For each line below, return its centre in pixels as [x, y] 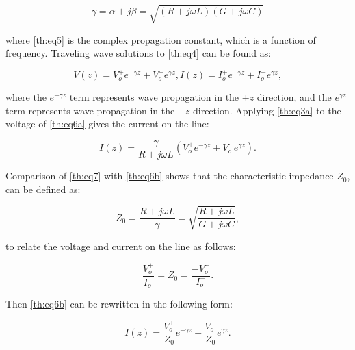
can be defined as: [43, 189]
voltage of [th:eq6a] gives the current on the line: [107, 124]
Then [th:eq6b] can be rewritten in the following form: [119, 304]
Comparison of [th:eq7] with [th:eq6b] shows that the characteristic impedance [170, 176]
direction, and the [294, 97]
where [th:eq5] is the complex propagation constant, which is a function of [161, 39]
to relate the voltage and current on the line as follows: [121, 246]
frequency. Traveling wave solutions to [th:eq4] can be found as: [139, 53]
